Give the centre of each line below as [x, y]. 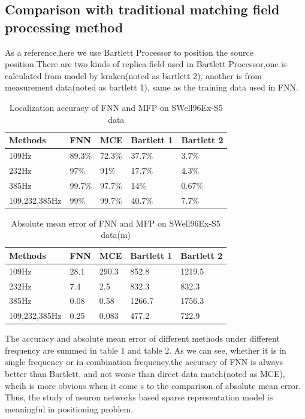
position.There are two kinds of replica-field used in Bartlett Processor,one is [146, 64]
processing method [64, 27]
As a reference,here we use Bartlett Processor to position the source [129, 52]
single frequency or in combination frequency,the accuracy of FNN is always [144, 362]
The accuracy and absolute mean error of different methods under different [142, 338]
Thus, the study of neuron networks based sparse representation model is [139, 397]
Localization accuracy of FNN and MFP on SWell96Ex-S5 [116, 107]
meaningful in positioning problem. [69, 409]
